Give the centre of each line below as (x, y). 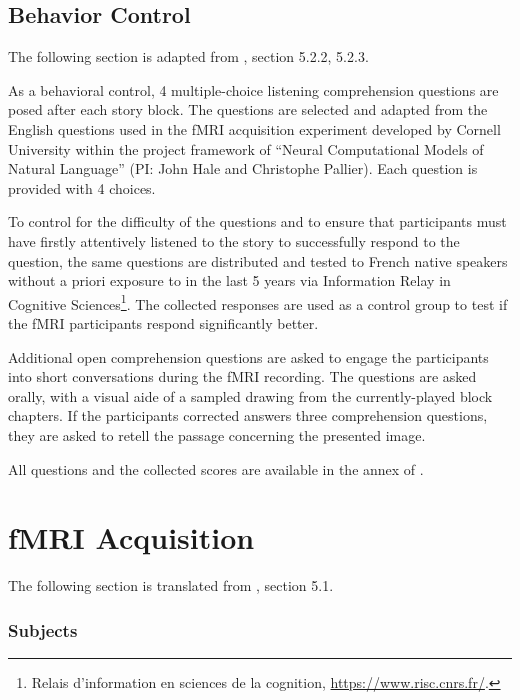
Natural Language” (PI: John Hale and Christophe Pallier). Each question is (243, 168)
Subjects (43, 629)
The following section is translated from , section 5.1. (171, 585)
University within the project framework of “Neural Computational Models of (246, 148)
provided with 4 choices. (82, 187)
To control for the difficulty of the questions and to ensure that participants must (257, 221)
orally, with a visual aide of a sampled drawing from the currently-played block (250, 395)
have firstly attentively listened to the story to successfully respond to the (234, 240)
